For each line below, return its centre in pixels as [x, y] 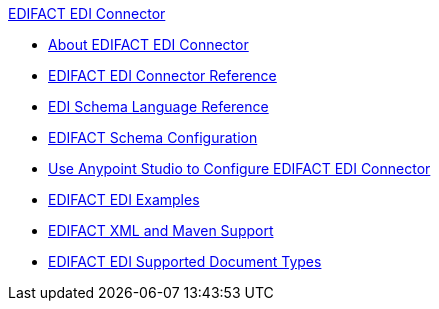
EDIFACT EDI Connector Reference [162, 75]
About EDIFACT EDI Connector [148, 44]
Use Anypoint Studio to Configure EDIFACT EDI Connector [239, 168]
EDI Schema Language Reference [158, 106]
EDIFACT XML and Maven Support [161, 230]
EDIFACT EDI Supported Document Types [185, 261]
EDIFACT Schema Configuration [153, 137]
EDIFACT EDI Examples [124, 199]
